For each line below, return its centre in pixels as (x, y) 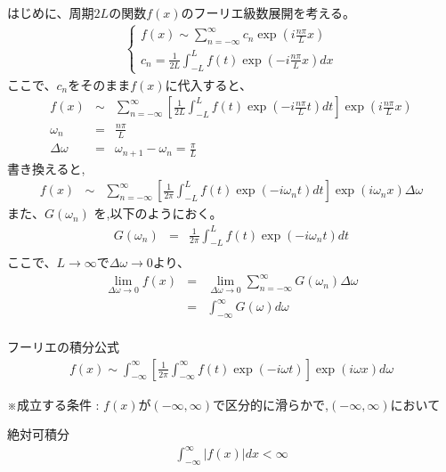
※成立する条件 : (53, 404)
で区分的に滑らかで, (271, 404)
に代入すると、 (208, 84)
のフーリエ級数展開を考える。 (268, 12)
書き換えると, (46, 168)
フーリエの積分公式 (63, 347)
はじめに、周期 (51, 12)
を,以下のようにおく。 (158, 213)
